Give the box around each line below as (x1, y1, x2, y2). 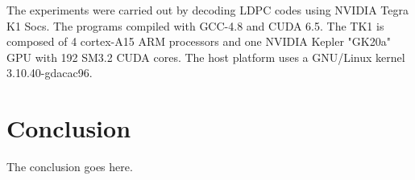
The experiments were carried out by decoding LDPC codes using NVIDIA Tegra (6, 2, 409, 18)
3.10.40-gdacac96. (6, 64, 93, 81)
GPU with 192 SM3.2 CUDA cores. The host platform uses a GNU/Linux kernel (6, 48, 405, 65)
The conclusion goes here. (6, 158, 133, 175)
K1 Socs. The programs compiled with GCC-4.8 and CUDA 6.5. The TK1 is (6, 17, 384, 34)
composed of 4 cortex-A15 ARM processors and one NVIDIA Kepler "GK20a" (6, 33, 391, 50)
